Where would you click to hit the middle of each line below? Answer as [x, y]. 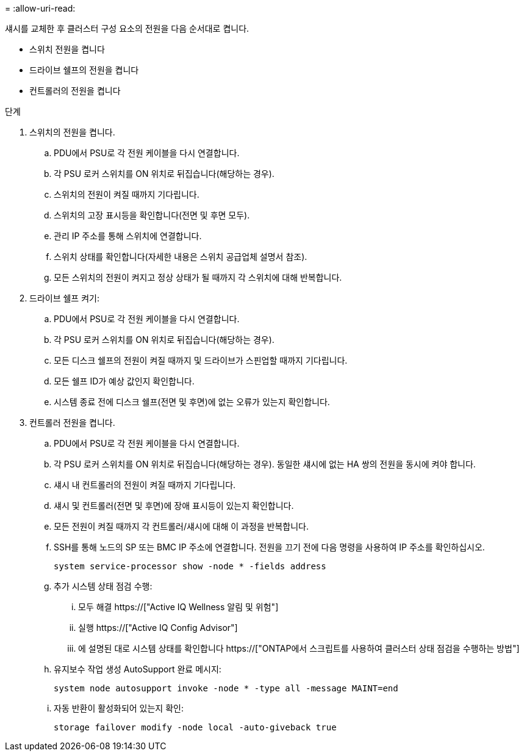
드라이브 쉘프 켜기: [64, 298]
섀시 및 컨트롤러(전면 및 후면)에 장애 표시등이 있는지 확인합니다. [174, 506]
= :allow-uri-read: [40, 8]
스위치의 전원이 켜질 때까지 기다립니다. [127, 194]
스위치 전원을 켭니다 [67, 49]
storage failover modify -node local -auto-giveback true [195, 727]
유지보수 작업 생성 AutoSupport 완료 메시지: [138, 669]
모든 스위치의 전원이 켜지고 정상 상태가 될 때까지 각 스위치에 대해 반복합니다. [198, 277]
